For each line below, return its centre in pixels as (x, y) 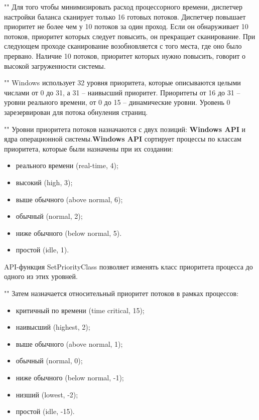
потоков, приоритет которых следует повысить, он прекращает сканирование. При (130, 36)
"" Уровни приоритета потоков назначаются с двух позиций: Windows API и (125, 129)
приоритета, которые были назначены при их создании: (89, 148)
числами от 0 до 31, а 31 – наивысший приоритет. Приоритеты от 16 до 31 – (122, 92)
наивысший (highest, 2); (53, 327)
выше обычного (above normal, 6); (69, 199)
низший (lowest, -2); (47, 394)
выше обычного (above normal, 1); (69, 343)
